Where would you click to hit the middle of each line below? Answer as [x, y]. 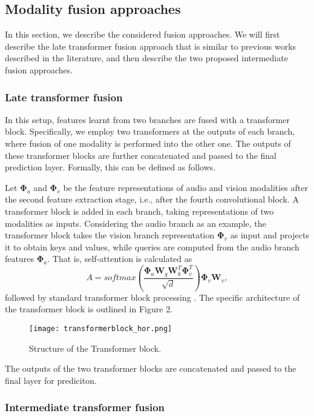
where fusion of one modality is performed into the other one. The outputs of [148, 143]
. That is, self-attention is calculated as [120, 259]
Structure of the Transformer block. [95, 348]
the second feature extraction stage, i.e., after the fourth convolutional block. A [152, 199]
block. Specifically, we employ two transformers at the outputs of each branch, [150, 131]
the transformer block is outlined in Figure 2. [89, 309]
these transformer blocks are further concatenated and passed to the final [141, 155]
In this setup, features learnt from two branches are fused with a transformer [147, 119]
